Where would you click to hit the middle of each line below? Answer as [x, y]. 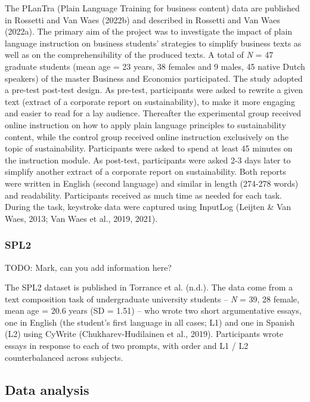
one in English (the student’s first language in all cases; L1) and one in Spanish [150, 322]
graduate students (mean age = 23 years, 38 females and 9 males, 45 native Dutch [155, 66]
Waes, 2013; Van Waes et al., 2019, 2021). [81, 218]
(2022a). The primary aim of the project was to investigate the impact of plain [149, 31]
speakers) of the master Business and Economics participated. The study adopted [154, 78]
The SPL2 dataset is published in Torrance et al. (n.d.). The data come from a [149, 287]
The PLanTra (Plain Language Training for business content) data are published [152, 8]
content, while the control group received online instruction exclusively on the [147, 136]
